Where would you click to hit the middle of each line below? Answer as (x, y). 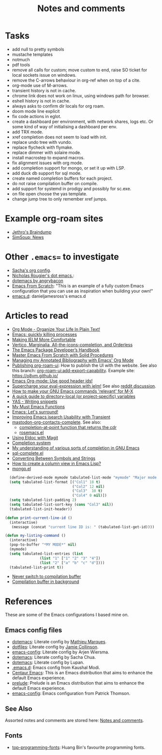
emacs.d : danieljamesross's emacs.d (49, 296)
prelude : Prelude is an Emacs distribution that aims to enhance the (78, 683)
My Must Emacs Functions (38, 407)
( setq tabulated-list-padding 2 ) (43, 500)
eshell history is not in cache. (41, 101)
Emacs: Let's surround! (35, 412)
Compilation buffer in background (45, 582)
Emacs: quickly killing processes (44, 334)
